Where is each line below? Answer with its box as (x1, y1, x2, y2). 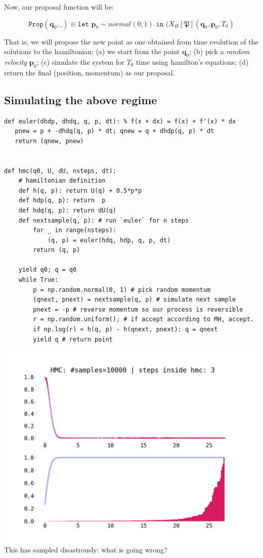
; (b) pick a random (189, 46, 250, 57)
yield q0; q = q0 (18, 266, 77, 274)
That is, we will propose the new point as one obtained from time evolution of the (4, 36, 258, 47)
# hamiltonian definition (18, 177, 106, 185)
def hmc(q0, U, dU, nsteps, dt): (4, 167, 116, 175)
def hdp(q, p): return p (18, 197, 106, 204)
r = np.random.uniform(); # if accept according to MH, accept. (33, 316, 254, 323)
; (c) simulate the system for (36, 56, 124, 67)
